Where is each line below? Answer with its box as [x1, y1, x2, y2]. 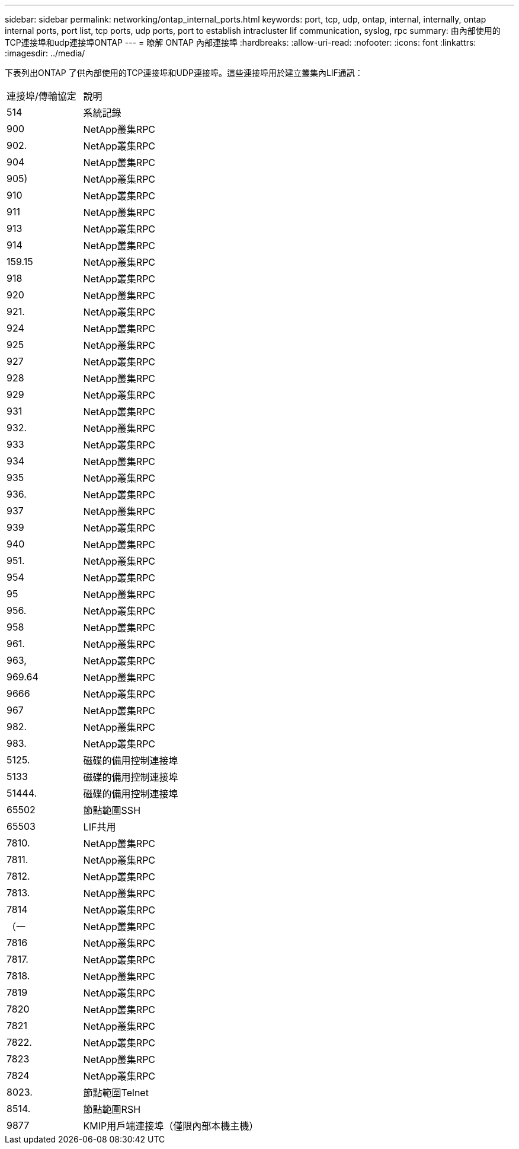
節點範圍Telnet [83, 1087, 149, 1099]
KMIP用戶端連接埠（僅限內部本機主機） [83, 1120, 259, 1132]
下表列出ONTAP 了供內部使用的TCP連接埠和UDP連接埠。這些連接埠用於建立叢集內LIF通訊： [5, 68, 363, 78]
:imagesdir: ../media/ [5, 48, 85, 58]
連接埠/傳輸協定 [7, 90, 76, 102]
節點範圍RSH [83, 1103, 141, 1115]
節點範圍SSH [83, 804, 141, 816]
